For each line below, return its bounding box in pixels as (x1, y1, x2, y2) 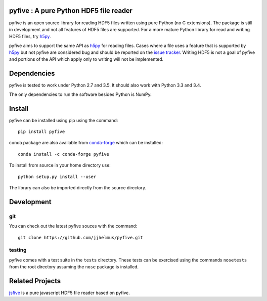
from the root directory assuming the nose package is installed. (9, 264, 139, 270)
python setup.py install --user (18, 173, 96, 179)
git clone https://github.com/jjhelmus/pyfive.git (18, 235, 143, 240)
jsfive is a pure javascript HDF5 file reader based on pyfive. (9, 290, 130, 296)
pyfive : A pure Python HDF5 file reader (9, 6, 133, 15)
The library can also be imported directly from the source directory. (9, 185, 147, 191)
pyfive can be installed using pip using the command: (9, 117, 118, 123)
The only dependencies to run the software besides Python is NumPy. (9, 91, 152, 97)
